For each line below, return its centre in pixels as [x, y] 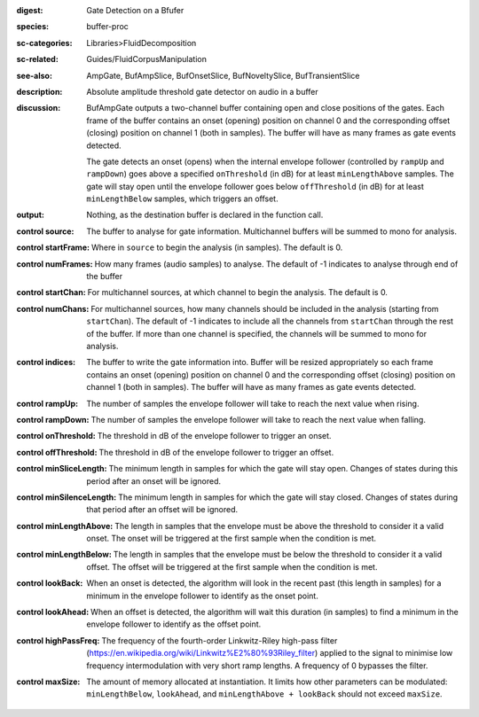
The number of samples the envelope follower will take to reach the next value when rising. [253, 403]
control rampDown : [53, 419]
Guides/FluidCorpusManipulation [147, 59]
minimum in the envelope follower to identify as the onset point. [202, 596]
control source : [45, 231]
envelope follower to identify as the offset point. [174, 624]
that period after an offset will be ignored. [162, 510]
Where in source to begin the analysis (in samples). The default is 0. [217, 247]
